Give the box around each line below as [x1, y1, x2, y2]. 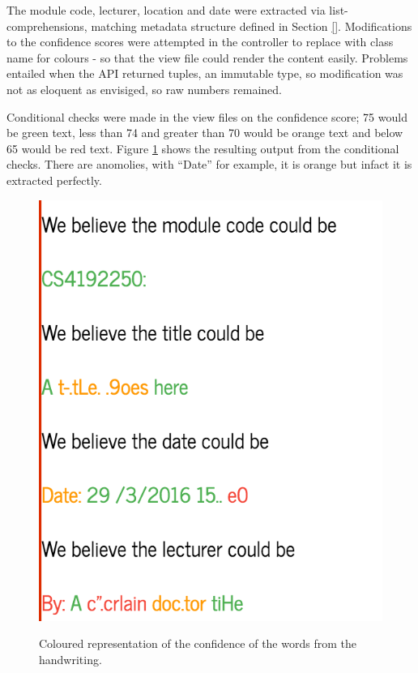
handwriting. [39, 650, 102, 667]
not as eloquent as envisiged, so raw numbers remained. [6, 80, 282, 97]
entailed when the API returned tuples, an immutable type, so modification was [6, 65, 403, 82]
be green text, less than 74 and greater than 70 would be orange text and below [6, 124, 403, 141]
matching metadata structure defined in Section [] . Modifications [91, 17, 412, 34]
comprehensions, [6, 17, 87, 34]
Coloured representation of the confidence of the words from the [39, 635, 356, 652]
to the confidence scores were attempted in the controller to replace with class [6, 33, 394, 50]
